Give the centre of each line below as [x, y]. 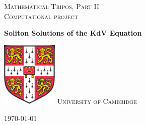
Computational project [41, 16]
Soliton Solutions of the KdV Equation [73, 33]
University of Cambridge [97, 101]
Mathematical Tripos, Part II [52, 6]
